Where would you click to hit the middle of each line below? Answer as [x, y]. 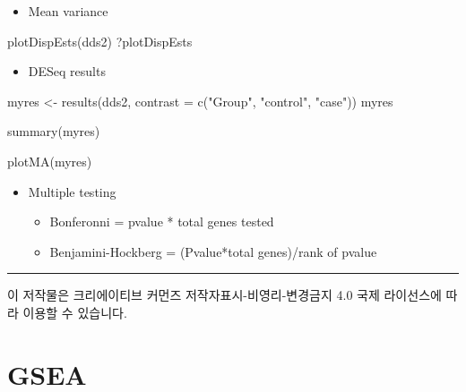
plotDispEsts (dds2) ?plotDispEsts [100, 41]
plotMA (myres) [50, 161]
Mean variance [68, 11]
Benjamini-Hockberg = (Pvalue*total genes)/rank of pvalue [213, 251]
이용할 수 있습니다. [75, 312]
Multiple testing [72, 191]
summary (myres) [54, 131]
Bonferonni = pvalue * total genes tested [162, 222]
